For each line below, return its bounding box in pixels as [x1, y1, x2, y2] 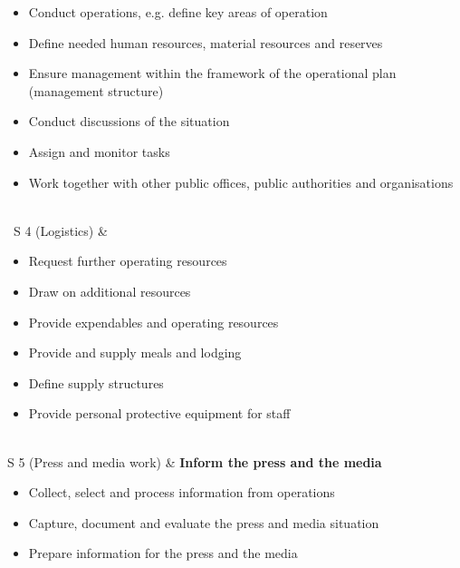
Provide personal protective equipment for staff [28, 404, 291, 423]
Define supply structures [28, 373, 164, 392]
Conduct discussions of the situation [28, 112, 230, 131]
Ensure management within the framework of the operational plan [28, 64, 397, 83]
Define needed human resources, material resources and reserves [28, 33, 383, 52]
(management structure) [28, 81, 164, 100]
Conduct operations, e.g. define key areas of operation [28, 3, 328, 21]
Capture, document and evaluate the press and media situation [28, 513, 379, 532]
